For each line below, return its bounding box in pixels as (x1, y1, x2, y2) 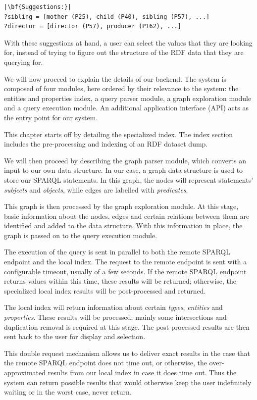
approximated (4, 367, 46, 377)
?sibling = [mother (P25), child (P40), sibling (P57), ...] (4, 13, 210, 20)
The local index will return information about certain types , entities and (4, 302, 223, 312)
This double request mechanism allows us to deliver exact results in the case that (4, 348, 250, 358)
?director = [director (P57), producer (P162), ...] (4, 23, 181, 30)
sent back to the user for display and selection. (4, 331, 146, 342)
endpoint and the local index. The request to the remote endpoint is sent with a (4, 256, 247, 267)
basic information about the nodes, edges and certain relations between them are (4, 210, 250, 221)
